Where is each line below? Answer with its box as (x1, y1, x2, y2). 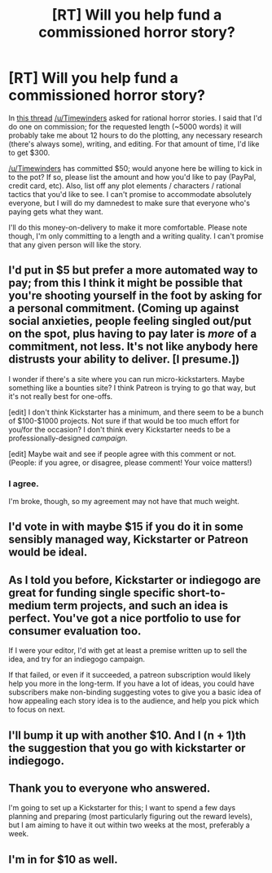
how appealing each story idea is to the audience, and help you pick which (8, 696, 259, 706)
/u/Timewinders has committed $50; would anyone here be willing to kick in (8, 163, 262, 173)
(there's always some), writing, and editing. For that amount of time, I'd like (8, 138, 260, 148)
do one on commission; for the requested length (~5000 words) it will (8, 121, 242, 131)
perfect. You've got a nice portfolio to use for (8, 611, 242, 625)
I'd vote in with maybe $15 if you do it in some (8, 520, 243, 534)
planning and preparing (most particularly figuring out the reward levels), (8, 812, 253, 822)
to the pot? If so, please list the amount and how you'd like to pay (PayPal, (8, 172, 257, 182)
